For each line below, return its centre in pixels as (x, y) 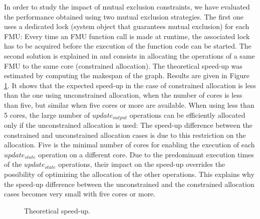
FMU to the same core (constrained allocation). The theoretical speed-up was (123, 65)
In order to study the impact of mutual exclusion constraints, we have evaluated (127, 7)
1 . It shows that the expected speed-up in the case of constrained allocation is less (130, 85)
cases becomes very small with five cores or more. (80, 194)
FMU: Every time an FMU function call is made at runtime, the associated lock (127, 36)
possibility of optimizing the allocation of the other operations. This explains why (129, 174)
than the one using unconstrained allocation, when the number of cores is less (123, 95)
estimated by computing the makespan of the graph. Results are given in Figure (127, 75)
